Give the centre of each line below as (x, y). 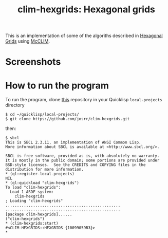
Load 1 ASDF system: (32, 192)
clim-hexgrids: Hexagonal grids (86, 10)
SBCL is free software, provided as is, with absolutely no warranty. (82, 156)
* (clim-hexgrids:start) (32, 224)
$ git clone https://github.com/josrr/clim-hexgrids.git (68, 119)
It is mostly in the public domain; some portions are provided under (82, 160)
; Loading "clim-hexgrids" (34, 201)
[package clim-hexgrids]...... (39, 214)
